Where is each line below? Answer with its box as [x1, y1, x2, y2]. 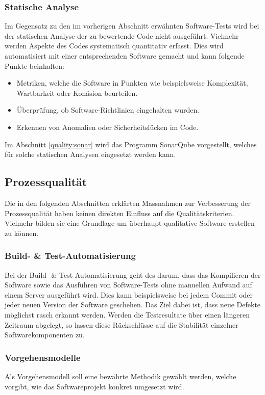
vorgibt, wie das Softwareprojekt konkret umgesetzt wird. [5, 381, 184, 391]
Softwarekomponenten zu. [5, 329, 85, 340]
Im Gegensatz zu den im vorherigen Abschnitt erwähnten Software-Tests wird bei [5, 20, 259, 31]
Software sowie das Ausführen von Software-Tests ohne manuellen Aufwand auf [5, 279, 252, 290]
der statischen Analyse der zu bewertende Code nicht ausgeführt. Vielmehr [5, 30, 239, 41]
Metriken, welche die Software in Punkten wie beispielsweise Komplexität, [16, 77, 248, 88]
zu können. [5, 227, 39, 238]
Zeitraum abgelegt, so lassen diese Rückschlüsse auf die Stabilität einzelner [5, 319, 238, 330]
